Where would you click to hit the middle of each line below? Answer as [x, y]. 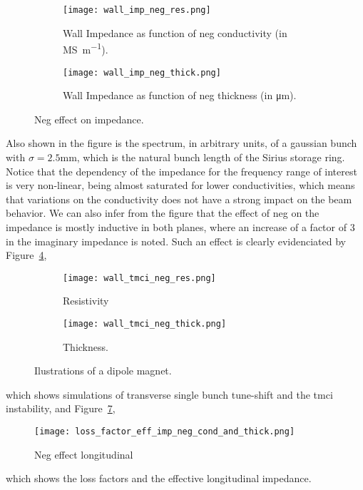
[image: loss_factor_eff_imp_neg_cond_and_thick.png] [165, 431]
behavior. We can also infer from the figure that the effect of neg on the [163, 213]
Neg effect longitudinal [84, 454]
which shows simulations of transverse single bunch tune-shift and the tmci [169, 394]
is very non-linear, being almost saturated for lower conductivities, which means [180, 185]
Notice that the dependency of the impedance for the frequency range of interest [181, 171]
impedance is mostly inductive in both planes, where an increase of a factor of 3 [180, 226]
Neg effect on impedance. [89, 119]
